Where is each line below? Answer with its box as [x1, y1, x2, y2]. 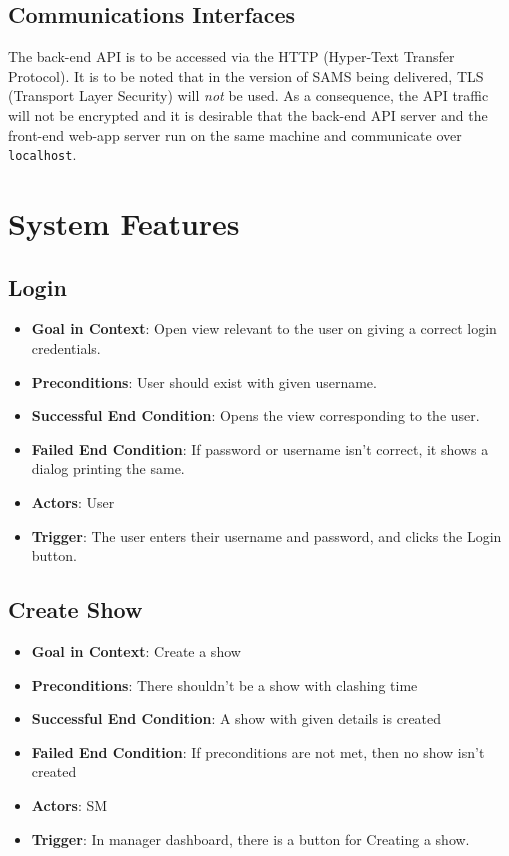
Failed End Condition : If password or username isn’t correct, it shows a [31, 438, 489, 459]
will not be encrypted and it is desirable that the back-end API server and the [8, 104, 488, 125]
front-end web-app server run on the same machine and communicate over [8, 124, 462, 145]
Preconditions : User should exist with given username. [31, 371, 377, 392]
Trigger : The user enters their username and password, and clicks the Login [31, 525, 502, 546]
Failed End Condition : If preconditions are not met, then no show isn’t [31, 741, 485, 762]
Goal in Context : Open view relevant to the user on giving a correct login [31, 318, 497, 339]
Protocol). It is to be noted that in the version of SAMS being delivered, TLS [8, 65, 484, 86]
